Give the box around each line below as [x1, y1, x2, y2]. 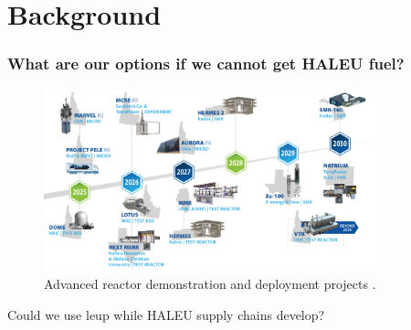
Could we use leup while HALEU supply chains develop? [7, 304, 325, 324]
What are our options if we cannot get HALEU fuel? [7, 52, 405, 75]
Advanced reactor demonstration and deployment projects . [44, 274, 376, 293]
